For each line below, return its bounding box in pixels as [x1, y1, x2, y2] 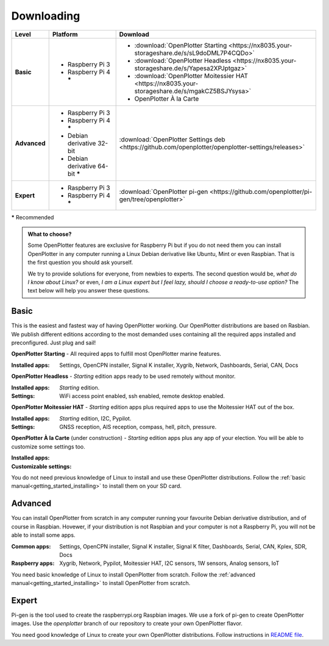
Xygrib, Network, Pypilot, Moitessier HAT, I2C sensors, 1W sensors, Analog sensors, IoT [59, 559, 280, 567]
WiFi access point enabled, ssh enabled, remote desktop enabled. [59, 392, 225, 399]
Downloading [11, 9, 80, 23]
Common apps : [11, 542, 51, 550]
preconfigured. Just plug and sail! [11, 339, 96, 346]
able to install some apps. [11, 531, 76, 539]
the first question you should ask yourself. [27, 259, 133, 266]
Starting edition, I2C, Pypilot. [59, 414, 132, 422]
